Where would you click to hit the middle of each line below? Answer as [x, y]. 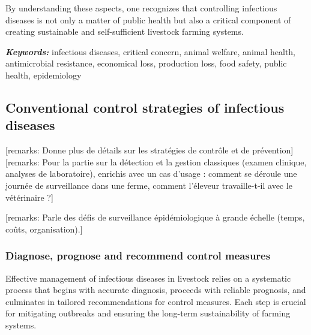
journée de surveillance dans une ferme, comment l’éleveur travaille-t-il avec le [149, 185]
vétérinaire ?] [29, 197]
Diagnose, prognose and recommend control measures [138, 256]
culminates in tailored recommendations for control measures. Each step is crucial [156, 301]
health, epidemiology [44, 75]
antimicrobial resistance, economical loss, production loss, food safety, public [146, 63]
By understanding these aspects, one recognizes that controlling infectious [141, 8]
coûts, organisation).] [44, 229]
